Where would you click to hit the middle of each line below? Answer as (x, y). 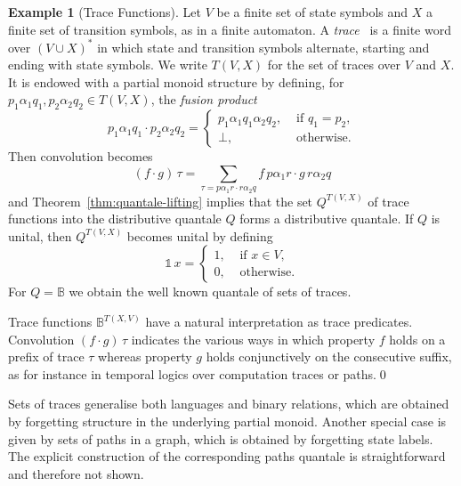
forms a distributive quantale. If (327, 219)
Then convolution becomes (81, 156)
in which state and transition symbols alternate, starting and (263, 47)
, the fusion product (204, 99)
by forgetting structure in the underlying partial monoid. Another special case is (227, 421)
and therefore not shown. (76, 473)
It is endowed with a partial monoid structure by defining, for (176, 81)
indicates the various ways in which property (253, 339)
